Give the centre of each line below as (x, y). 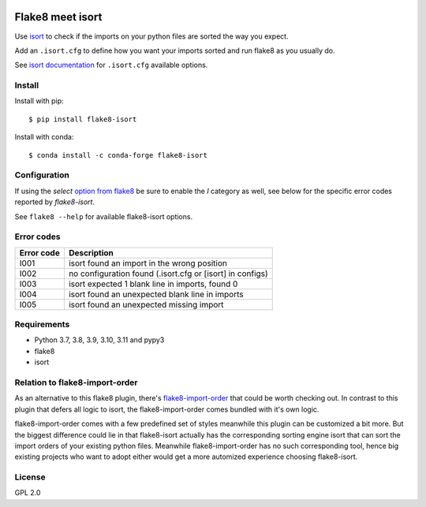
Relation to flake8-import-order (76, 382)
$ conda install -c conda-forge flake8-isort (118, 155)
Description (91, 252)
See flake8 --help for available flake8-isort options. (104, 216)
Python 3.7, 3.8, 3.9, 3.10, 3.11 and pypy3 (99, 340)
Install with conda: (44, 137)
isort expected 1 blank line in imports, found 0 (153, 284)
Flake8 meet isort (58, 17)
